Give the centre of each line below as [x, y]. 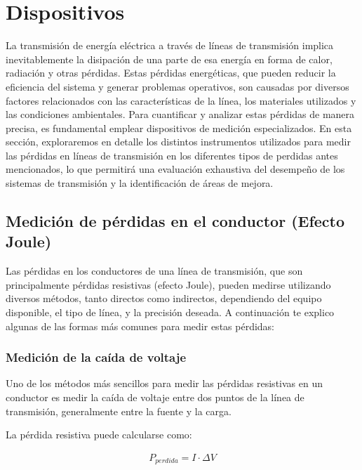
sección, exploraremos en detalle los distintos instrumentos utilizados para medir [178, 142]
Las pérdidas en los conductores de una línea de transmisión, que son [154, 271]
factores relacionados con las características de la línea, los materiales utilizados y [181, 100]
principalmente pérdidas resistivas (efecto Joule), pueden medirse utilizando [168, 284]
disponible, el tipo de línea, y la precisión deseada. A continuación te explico [170, 312]
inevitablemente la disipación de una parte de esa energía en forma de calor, [169, 59]
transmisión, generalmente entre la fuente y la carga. [119, 411]
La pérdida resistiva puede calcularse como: [99, 435]
